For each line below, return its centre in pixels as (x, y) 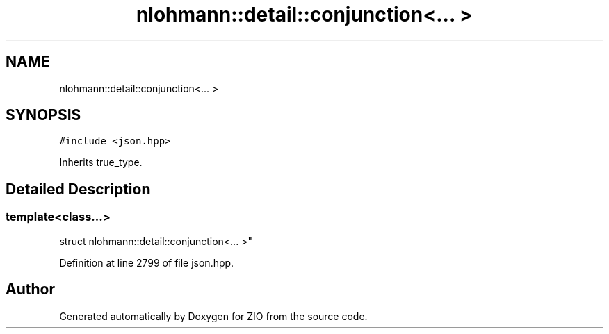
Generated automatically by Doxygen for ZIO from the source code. (213, 316)
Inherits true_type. (101, 162)
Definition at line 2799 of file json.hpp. (147, 262)
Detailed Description (78, 189)
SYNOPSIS (43, 115)
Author (30, 290)
